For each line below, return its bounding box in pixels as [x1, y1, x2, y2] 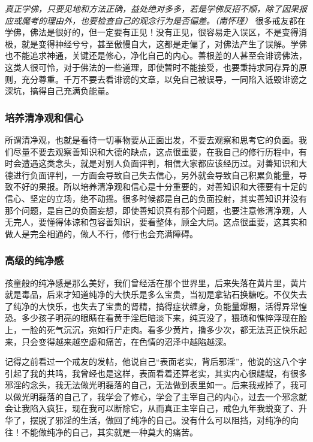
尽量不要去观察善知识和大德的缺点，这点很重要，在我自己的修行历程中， [13, 145, 299, 158]
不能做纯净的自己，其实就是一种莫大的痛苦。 [21, 425, 198, 438]
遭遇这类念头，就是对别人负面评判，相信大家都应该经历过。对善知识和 [21, 157, 299, 169]
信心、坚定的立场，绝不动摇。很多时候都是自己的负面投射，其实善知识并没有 [5, 192, 307, 204]
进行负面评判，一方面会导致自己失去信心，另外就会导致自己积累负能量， [13, 168, 299, 181]
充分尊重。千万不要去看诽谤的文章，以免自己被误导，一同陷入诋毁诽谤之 [21, 72, 307, 85]
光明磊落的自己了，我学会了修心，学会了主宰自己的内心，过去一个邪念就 [21, 390, 307, 402]
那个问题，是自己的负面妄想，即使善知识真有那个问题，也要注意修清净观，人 [5, 204, 307, 216]
